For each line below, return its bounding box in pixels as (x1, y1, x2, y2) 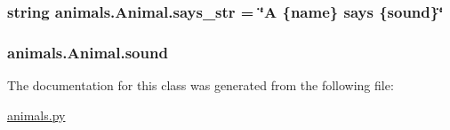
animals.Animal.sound (7, 41, 168, 63)
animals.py (7, 105, 66, 124)
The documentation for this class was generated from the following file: (7, 76, 394, 95)
